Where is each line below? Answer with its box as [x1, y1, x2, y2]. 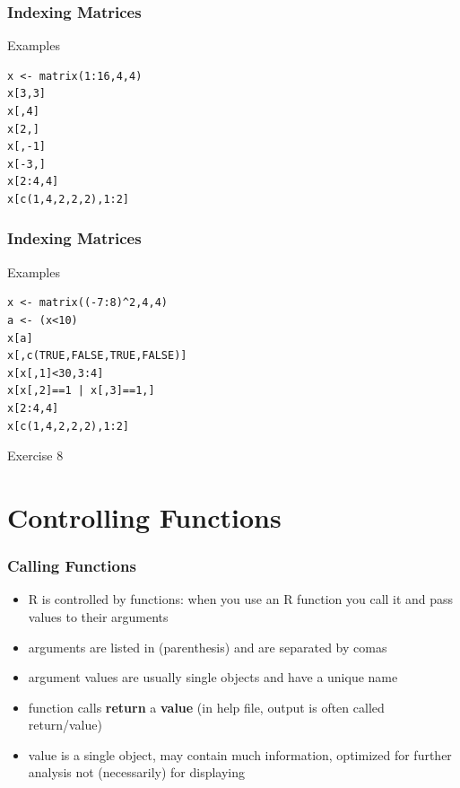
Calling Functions [7, 555, 136, 577]
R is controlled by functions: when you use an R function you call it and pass [28, 590, 454, 609]
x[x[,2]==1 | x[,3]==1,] [7, 384, 155, 398]
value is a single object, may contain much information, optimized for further [28, 745, 452, 764]
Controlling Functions [7, 498, 282, 535]
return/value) [28, 715, 102, 734]
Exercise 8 [7, 446, 64, 465]
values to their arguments [28, 607, 169, 626]
